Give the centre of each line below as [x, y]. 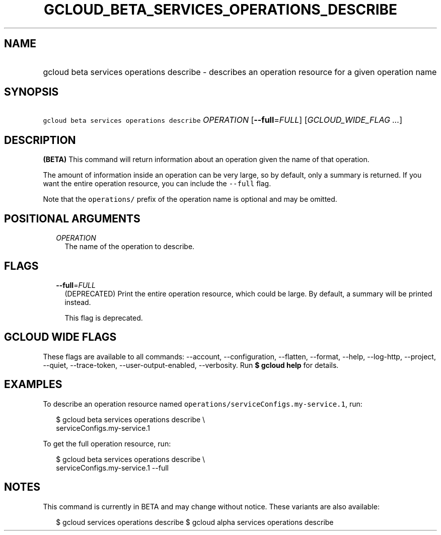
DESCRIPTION [40, 140]
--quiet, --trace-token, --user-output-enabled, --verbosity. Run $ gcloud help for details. [191, 365]
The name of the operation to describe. [130, 247]
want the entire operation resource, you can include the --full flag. [157, 184]
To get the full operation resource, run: [107, 443]
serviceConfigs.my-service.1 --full [112, 468]
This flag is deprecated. [104, 318]
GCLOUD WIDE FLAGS [60, 337]
